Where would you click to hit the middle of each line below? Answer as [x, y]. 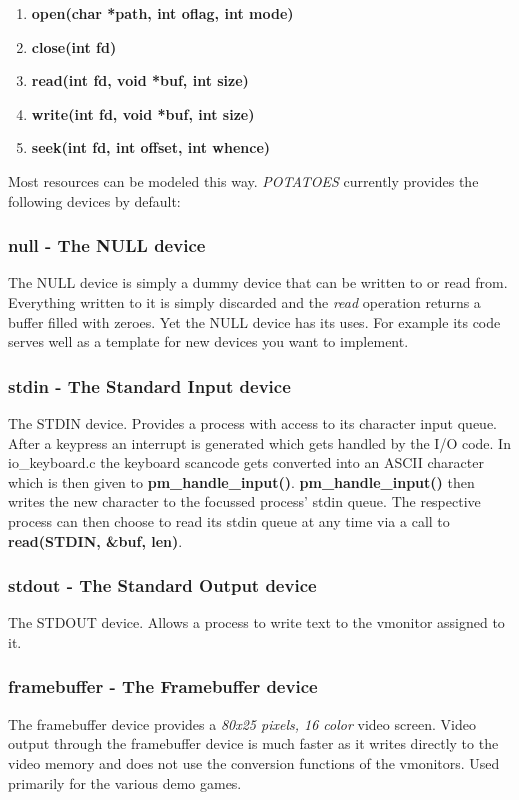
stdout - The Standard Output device [162, 585]
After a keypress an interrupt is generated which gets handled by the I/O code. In [259, 442]
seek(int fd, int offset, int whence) [151, 147]
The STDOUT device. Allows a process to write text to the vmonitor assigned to [256, 622]
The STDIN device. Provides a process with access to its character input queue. [253, 422]
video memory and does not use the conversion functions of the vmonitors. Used [254, 762]
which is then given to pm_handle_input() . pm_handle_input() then [241, 481]
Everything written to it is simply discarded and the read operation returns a [244, 301]
